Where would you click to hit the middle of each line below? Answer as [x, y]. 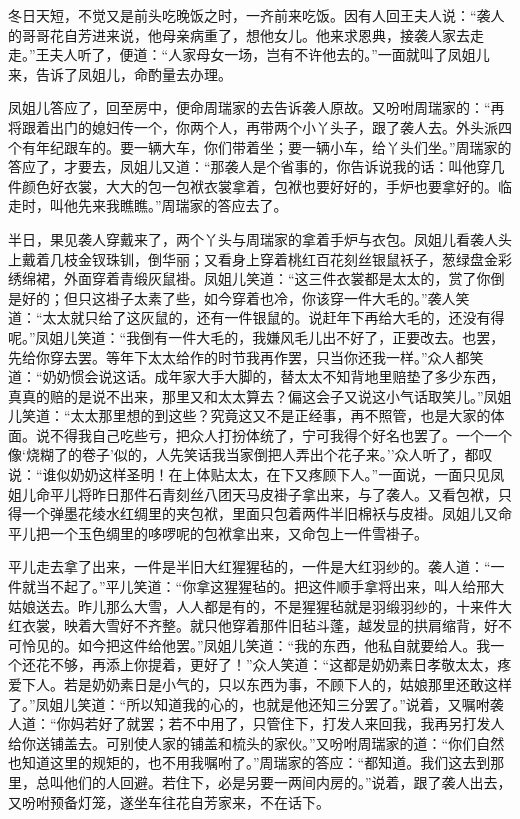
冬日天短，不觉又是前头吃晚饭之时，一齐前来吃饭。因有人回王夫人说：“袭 [249, 15]
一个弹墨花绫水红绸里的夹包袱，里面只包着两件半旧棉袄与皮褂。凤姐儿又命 [266, 513]
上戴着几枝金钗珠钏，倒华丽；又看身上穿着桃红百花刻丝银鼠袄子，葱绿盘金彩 [260, 258]
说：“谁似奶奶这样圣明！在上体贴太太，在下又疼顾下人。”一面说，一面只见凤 [256, 474]
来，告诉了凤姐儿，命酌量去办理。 [120, 73]
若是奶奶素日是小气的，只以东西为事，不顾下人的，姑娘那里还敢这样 [287, 684]
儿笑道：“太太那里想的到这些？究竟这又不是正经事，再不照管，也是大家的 [249, 415]
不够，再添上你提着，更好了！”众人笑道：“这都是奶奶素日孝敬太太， [273, 664]
